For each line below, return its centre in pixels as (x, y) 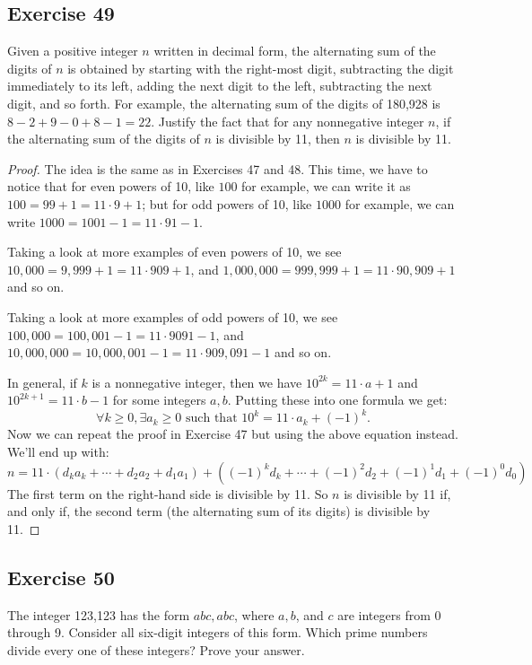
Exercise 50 (61, 577)
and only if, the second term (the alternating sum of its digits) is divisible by (219, 511)
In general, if (42, 382)
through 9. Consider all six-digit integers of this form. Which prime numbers (218, 632)
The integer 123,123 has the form (99, 614)
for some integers (159, 400)
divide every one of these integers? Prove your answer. (156, 649)
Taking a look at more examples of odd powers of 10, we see (173, 316)
